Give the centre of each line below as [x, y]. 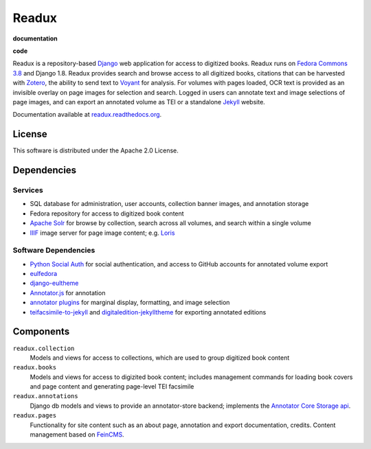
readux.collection [44, 348]
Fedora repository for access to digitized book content [107, 214]
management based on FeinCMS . [77, 435]
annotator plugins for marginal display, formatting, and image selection [130, 303]
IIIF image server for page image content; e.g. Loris [102, 233]
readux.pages [35, 416]
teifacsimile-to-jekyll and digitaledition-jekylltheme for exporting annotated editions [148, 312]
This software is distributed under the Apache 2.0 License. [95, 150]
